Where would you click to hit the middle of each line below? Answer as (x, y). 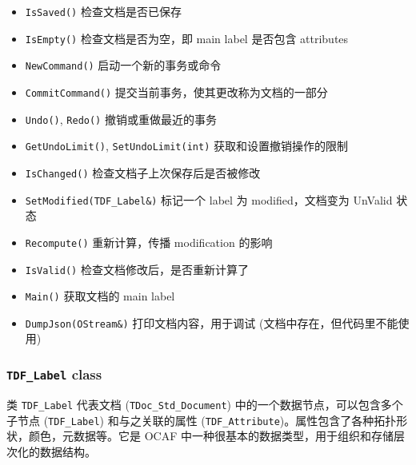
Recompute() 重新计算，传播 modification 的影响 (149, 242)
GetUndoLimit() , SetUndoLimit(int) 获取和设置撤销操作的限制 (186, 146)
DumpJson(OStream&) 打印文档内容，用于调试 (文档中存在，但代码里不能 (212, 322)
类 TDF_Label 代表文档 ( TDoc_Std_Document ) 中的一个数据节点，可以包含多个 (205, 404)
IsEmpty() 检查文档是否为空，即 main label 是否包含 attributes (187, 38)
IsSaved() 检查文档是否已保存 (103, 11)
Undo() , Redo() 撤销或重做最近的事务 (121, 119)
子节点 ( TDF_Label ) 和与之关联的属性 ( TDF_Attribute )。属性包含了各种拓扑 (202, 420)
